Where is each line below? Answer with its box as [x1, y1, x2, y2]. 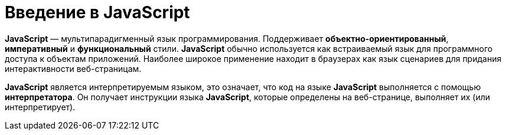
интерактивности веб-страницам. [5, 63, 142, 74]
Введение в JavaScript [5, 2, 190, 22]
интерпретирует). [5, 101, 76, 112]
